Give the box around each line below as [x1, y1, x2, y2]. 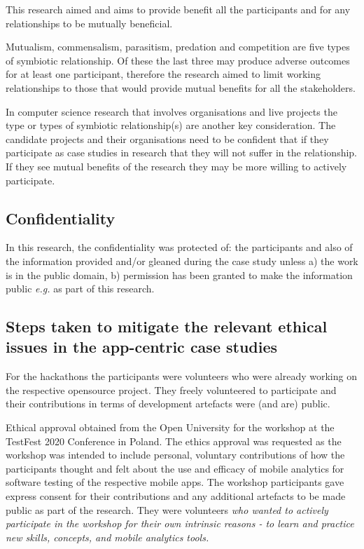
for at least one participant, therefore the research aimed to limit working [6, 67, 321, 81]
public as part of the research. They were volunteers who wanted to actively [6, 502, 328, 517]
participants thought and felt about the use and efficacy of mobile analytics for [6, 461, 344, 475]
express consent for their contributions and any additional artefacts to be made [6, 489, 346, 503]
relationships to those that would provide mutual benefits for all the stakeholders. [6, 80, 356, 95]
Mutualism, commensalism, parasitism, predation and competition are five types [6, 39, 350, 54]
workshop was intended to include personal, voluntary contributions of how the [6, 447, 345, 462]
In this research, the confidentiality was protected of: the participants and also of [6, 240, 353, 255]
